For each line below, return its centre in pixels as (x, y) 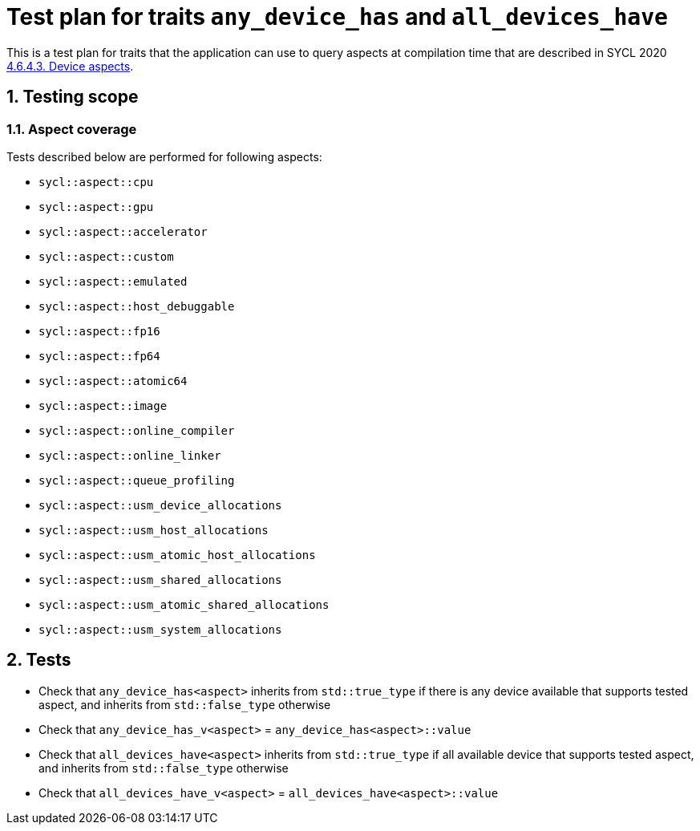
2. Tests (39, 660)
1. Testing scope (73, 97)
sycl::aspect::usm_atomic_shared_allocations (184, 604)
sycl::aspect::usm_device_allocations (160, 505)
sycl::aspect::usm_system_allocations (160, 629)
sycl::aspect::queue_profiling (137, 480)
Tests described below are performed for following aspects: (164, 156)
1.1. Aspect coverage (72, 129)
